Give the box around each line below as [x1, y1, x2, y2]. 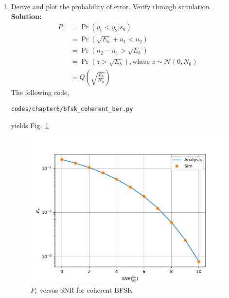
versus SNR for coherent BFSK [39, 284, 133, 295]
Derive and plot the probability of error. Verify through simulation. [11, 1, 211, 11]
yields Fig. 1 [11, 120, 49, 130]
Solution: [11, 11, 42, 21]
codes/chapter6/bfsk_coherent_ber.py [11, 105, 133, 112]
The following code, [11, 87, 70, 97]
